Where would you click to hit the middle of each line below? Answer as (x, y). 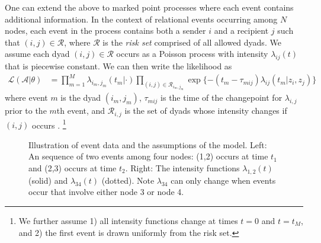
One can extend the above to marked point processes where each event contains (149, 7)
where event (26, 97)
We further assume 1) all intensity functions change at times (128, 220)
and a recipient (241, 31)
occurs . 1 (49, 124)
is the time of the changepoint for (222, 97)
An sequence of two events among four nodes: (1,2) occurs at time (148, 156)
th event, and (81, 111)
